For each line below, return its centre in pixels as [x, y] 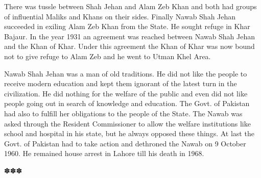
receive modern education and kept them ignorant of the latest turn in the [121, 83]
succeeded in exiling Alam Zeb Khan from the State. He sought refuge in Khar [127, 26]
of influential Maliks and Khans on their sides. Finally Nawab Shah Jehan [120, 16]
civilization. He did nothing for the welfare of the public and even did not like [126, 93]
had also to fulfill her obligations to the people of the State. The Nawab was [123, 113]
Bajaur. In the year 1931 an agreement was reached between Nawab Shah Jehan [129, 36]
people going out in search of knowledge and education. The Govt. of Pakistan [127, 103]
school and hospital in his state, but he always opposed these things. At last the [129, 133]
